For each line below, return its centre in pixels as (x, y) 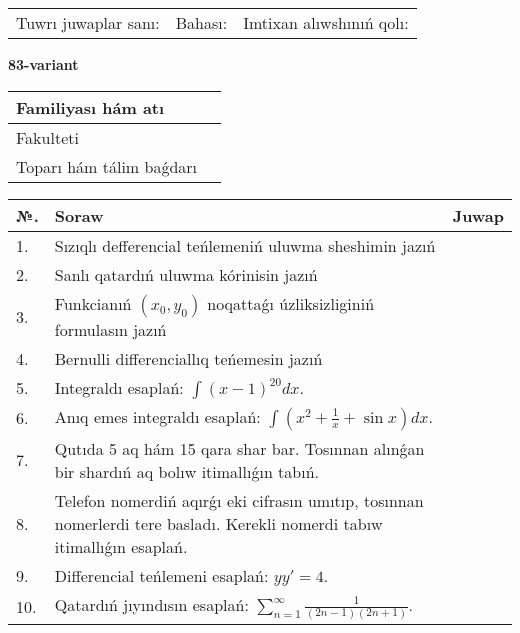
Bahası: (201, 22)
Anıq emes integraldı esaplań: (157, 416)
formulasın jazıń (110, 329)
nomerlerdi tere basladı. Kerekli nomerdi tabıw (218, 523)
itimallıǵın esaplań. (121, 546)
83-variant (43, 64)
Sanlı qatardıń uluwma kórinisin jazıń (186, 274)
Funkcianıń (93, 303)
